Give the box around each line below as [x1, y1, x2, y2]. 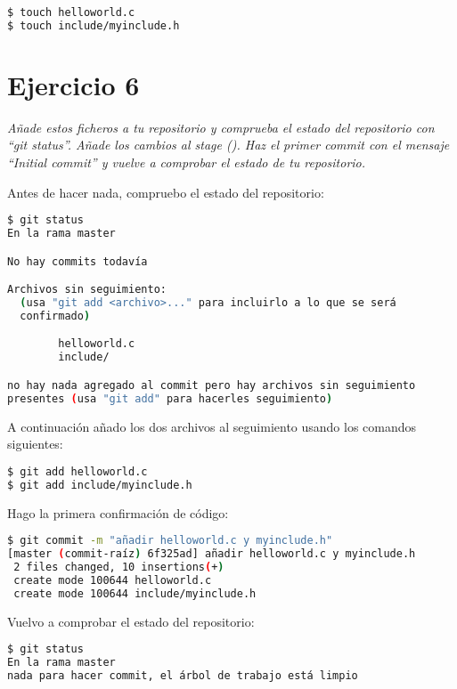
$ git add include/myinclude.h [7, 478, 192, 491]
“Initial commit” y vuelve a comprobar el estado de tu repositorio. [7, 153, 366, 172]
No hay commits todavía [7, 255, 148, 268]
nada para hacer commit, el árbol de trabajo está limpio [7, 669, 358, 682]
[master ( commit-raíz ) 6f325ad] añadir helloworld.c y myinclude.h [7, 547, 416, 561]
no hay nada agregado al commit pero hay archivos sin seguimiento [7, 378, 416, 392]
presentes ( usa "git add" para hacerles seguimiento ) [7, 392, 333, 405]
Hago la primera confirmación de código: [7, 503, 229, 522]
